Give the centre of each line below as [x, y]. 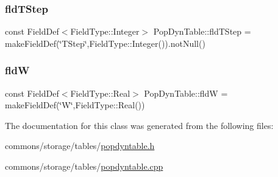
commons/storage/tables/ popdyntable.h [80, 146]
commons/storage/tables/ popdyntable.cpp [84, 166]
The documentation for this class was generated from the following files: [139, 125]
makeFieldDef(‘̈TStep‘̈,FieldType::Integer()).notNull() [105, 43]
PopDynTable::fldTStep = [202, 31]
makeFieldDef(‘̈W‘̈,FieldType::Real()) [75, 105]
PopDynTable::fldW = [186, 93]
